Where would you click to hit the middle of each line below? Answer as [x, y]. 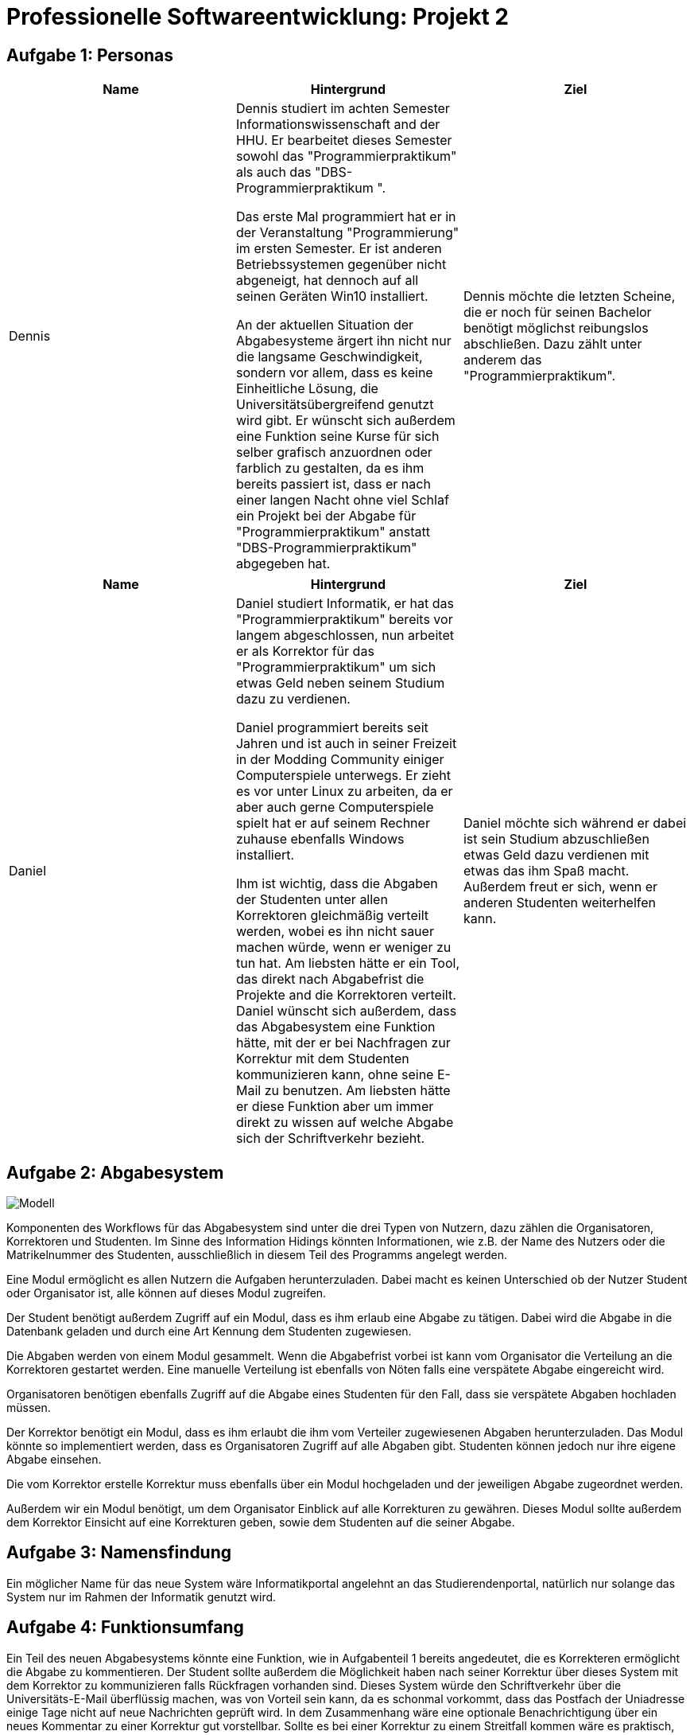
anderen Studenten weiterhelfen [560, 903]
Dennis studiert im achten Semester [343, 109]
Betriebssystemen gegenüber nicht [341, 265]
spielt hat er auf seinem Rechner [333, 823]
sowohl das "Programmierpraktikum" [346, 156]
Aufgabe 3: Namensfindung [119, 1553]
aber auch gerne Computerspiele [335, 807]
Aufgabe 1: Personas [90, 55]
